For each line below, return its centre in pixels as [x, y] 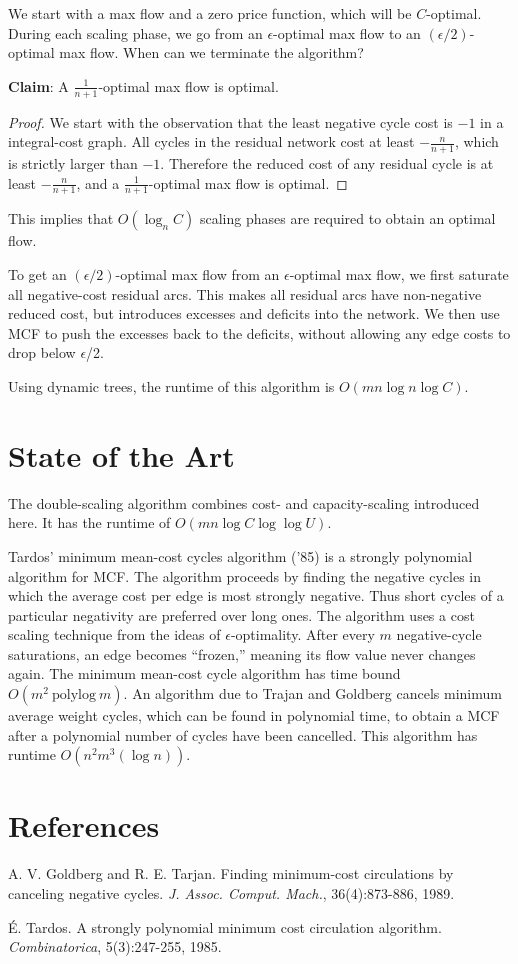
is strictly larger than [73, 163]
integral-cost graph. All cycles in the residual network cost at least [211, 141]
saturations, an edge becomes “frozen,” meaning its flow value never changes [242, 653]
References [84, 825]
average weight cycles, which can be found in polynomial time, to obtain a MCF [254, 715]
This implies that [61, 218]
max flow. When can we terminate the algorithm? [211, 52]
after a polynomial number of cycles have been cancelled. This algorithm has [243, 734]
